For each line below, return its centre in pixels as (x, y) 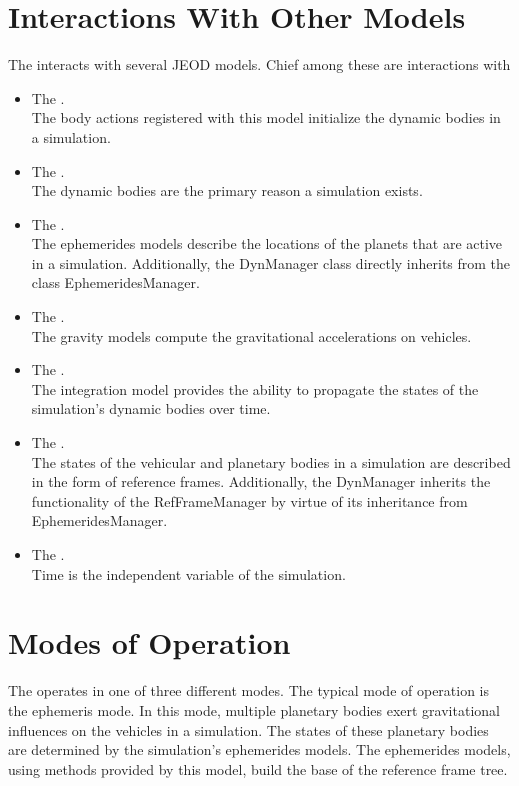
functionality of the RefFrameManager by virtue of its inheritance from (249, 500)
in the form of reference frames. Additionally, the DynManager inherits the (261, 481)
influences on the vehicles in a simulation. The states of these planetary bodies (248, 729)
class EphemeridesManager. (115, 282)
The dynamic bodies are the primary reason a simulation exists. (227, 190)
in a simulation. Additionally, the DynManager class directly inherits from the (271, 262)
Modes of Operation (149, 642)
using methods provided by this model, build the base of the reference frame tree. (258, 768)
